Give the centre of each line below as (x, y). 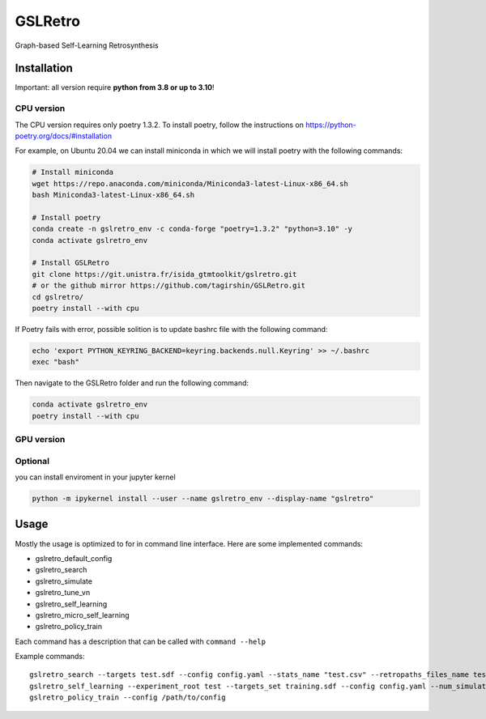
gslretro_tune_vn (63, 593)
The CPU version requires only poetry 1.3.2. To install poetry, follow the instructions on (159, 125)
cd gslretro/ (58, 297)
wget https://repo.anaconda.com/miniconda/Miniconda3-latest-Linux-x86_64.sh (190, 183)
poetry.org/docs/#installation (64, 136)
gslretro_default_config (74, 558)
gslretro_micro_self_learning (82, 615)
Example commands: (50, 657)
